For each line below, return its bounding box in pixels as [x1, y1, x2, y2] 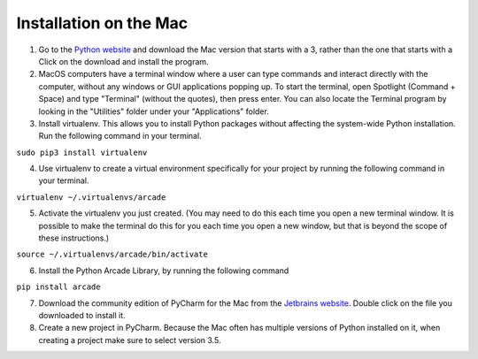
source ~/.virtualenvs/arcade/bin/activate [16, 249, 208, 260]
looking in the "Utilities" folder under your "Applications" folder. [38, 106, 269, 117]
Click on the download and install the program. [38, 56, 209, 66]
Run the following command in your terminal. [38, 131, 203, 141]
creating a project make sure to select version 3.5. [38, 334, 221, 345]
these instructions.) [38, 233, 110, 243]
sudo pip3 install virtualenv [16, 147, 148, 157]
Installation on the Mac [16, 13, 189, 33]
